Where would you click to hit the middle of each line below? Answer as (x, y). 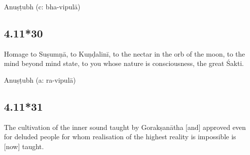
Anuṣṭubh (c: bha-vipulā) (42, 6)
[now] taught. (24, 146)
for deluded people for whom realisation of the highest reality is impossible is (120, 137)
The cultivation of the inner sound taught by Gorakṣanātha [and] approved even (125, 127)
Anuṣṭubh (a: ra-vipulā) (40, 79)
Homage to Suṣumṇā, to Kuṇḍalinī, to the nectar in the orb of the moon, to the (125, 53)
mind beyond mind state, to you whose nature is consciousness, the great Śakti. (124, 63)
